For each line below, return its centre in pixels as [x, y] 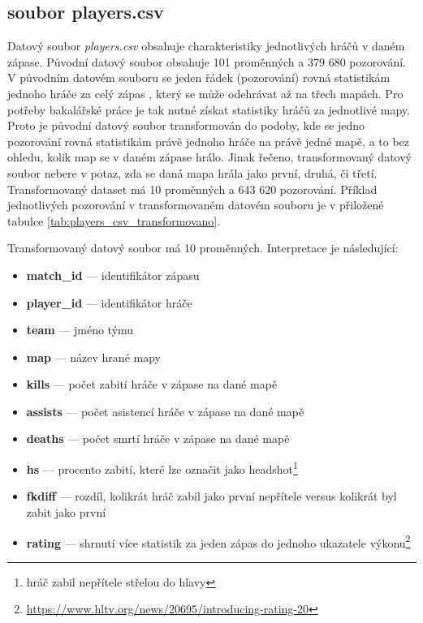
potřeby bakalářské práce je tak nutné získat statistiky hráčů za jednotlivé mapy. [209, 109]
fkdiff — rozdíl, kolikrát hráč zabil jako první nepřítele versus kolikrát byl [211, 496]
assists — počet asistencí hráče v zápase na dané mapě [165, 411]
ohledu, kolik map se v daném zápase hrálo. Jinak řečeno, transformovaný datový [209, 157]
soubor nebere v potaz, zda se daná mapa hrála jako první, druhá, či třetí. [192, 172]
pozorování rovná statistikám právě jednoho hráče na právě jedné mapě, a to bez [209, 141]
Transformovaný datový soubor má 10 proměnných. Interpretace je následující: [203, 248]
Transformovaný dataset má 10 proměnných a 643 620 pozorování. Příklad [192, 189]
